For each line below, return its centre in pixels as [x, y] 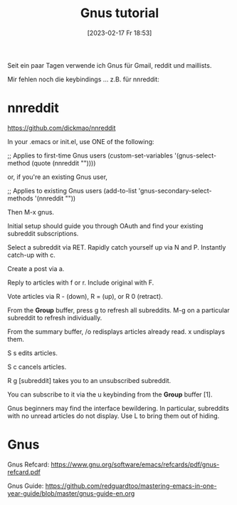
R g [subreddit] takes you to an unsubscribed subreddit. [89, 380]
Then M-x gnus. [31, 212]
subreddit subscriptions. [43, 233]
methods [20, 198]
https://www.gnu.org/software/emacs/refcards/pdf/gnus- [135, 464]
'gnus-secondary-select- [175, 190]
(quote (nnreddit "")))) [64, 163]
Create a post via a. [36, 268]
